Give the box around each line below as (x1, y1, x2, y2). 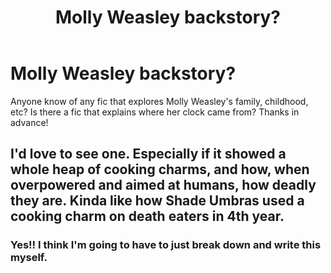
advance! (10, 116, 49, 128)
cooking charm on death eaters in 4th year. (10, 208, 285, 225)
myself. (10, 251, 48, 265)
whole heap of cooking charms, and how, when (10, 161, 310, 178)
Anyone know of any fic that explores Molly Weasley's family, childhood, (10, 95, 309, 107)
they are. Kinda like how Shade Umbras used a (10, 192, 305, 210)
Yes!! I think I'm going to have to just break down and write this (10, 238, 322, 252)
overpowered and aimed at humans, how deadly (10, 177, 317, 194)
